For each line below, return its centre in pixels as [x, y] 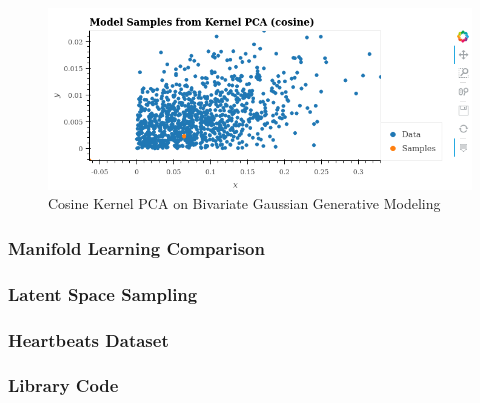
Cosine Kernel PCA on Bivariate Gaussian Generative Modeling [244, 203]
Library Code [63, 385]
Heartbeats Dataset [88, 339]
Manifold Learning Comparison [136, 247]
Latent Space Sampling [103, 293]
